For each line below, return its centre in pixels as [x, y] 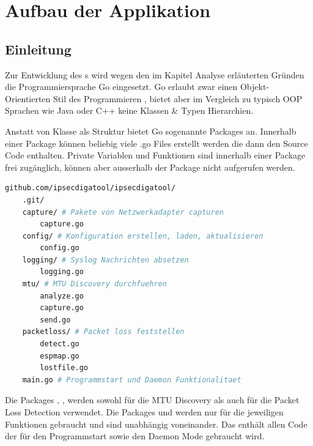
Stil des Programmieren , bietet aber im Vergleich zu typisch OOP [178, 98]
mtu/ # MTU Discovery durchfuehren [94, 284]
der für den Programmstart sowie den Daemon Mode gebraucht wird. [135, 436]
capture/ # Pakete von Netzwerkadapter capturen [123, 212]
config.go [60, 248]
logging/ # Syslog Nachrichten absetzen [105, 260]
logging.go [62, 272]
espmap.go [60, 356]
